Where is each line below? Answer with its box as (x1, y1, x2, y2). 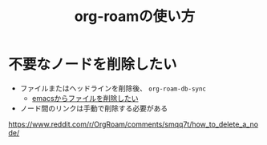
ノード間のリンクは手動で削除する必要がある (19, 103, 168, 113)
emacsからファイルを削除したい (31, 93, 139, 103)
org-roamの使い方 (74, 7, 196, 26)
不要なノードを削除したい (8, 55, 178, 74)
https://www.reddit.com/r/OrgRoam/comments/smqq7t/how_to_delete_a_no (8, 119, 259, 129)
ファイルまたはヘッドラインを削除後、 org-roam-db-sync (19, 83, 207, 93)
